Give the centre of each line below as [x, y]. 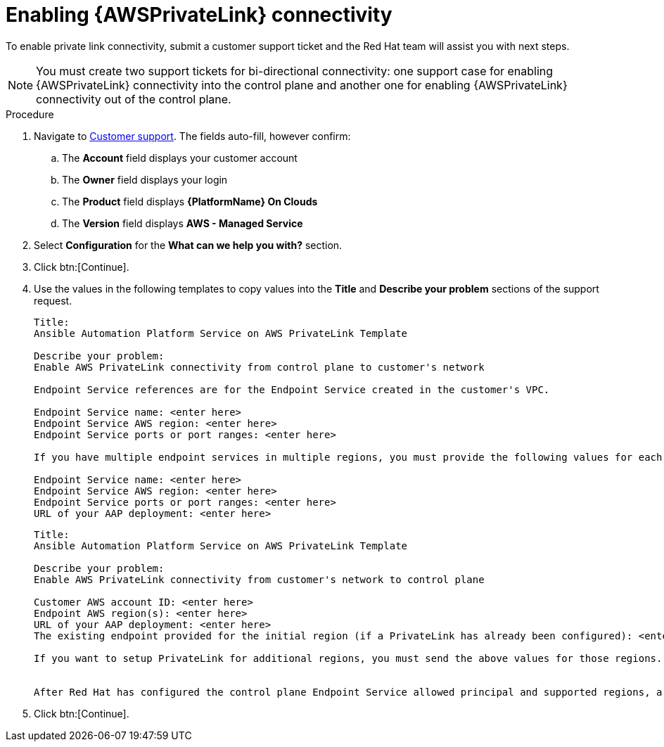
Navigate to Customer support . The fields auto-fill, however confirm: [192, 136]
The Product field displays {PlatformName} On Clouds [190, 201]
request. [53, 300]
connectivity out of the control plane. [134, 99]
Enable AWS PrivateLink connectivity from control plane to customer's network [259, 367]
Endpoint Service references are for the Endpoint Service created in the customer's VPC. [292, 389]
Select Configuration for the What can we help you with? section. [188, 245]
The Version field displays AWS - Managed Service [183, 223]
